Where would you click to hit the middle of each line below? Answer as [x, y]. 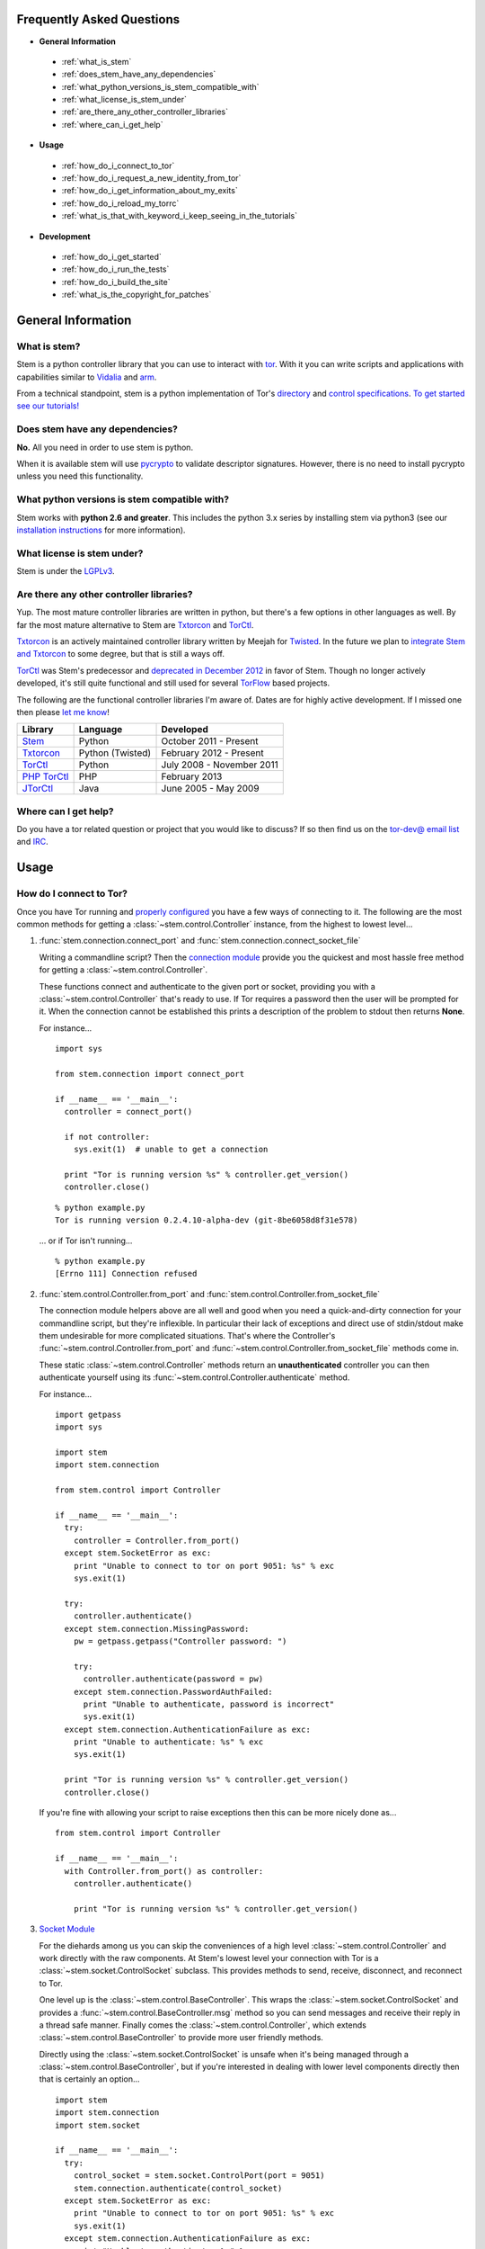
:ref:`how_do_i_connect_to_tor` [118, 166]
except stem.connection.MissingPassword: [157, 1629]
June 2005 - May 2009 [210, 789]
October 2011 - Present [210, 741]
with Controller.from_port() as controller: [164, 1871]
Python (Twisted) [115, 753]
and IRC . [32, 842]
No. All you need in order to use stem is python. [105, 447]
